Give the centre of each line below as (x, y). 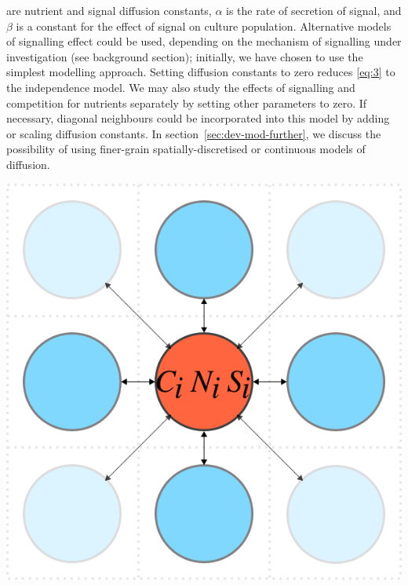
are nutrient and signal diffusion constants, (109, 10)
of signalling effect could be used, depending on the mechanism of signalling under (204, 41)
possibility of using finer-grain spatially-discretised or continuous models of (186, 149)
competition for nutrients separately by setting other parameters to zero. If (187, 103)
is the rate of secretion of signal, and (314, 10)
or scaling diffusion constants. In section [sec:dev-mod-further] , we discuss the (194, 133)
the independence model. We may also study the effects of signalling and (181, 87)
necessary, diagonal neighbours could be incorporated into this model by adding (198, 118)
